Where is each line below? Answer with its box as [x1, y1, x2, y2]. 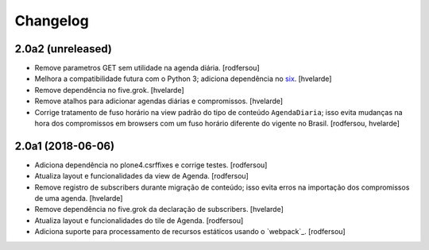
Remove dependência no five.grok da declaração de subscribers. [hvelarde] [34, 205, 284, 214]
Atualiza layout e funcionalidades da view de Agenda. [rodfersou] [34, 171, 249, 181]
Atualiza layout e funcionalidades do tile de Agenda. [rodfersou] [34, 215, 244, 225]
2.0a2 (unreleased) [14, 42, 113, 56]
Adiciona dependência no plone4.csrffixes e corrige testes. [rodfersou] [34, 160, 268, 170]
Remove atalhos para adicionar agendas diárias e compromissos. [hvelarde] [34, 96, 284, 106]
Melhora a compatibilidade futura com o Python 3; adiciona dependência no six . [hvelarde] [34, 74, 332, 83]
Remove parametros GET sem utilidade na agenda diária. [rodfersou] [34, 63, 260, 73]
